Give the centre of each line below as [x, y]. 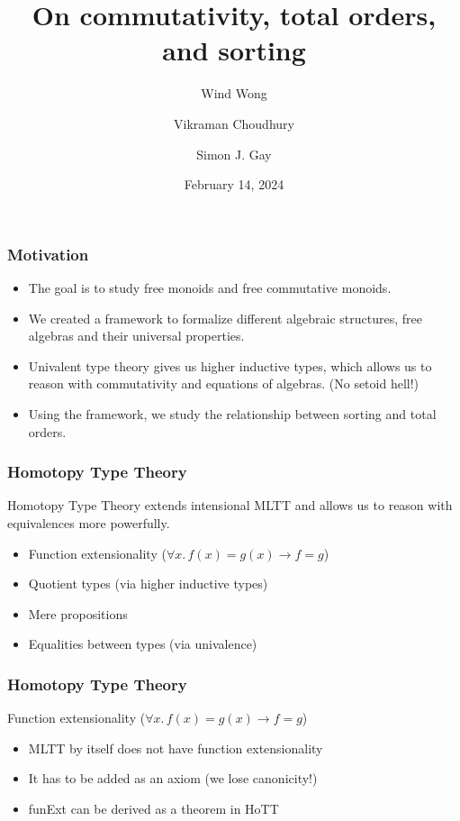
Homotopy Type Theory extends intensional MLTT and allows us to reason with [230, 505]
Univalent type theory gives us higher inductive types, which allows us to [230, 365]
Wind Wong [234, 93]
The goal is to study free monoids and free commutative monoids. [210, 287]
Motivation [48, 254]
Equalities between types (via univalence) [143, 644]
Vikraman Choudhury [234, 123]
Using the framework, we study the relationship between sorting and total [232, 413]
